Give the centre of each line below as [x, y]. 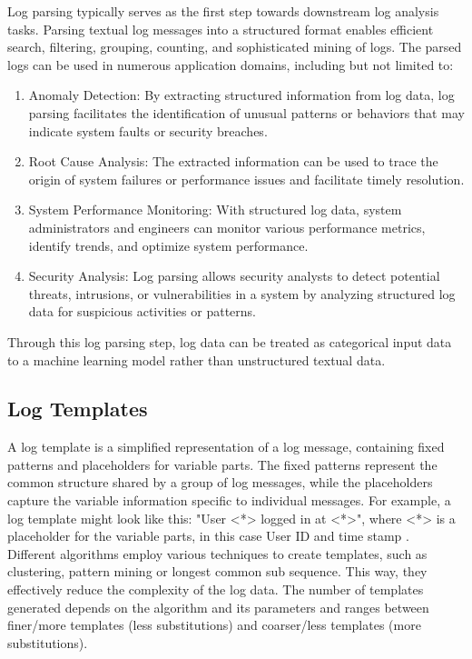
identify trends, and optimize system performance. [168, 245]
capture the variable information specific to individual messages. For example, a [229, 500]
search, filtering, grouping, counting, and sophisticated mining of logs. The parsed [235, 47]
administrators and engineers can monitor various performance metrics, [227, 227]
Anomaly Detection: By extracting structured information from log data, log [241, 95]
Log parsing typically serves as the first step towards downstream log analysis [223, 11]
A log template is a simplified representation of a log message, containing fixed [226, 447]
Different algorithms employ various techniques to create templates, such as [217, 553]
